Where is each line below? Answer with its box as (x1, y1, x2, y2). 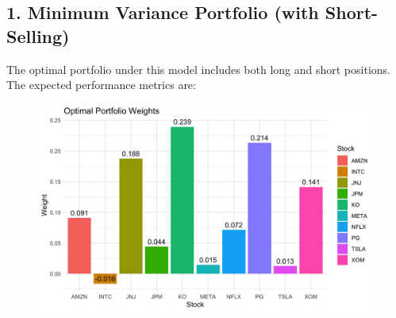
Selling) (6, 23, 70, 48)
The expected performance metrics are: (6, 76, 196, 93)
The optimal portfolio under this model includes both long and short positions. (6, 60, 390, 77)
